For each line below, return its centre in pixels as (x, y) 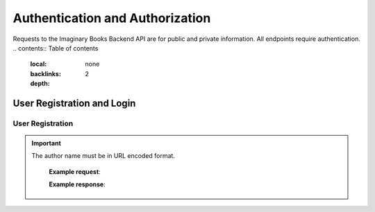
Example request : (75, 171)
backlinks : (46, 73)
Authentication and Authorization (112, 18)
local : (39, 64)
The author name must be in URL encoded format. (103, 156)
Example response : (77, 184)
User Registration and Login (74, 103)
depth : (40, 84)
